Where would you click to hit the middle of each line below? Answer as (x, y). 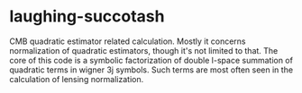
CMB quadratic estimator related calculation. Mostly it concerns (128, 41)
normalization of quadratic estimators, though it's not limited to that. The (144, 50)
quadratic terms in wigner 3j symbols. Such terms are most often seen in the (151, 70)
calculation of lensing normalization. (77, 79)
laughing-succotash (87, 17)
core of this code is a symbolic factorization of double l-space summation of (151, 60)
